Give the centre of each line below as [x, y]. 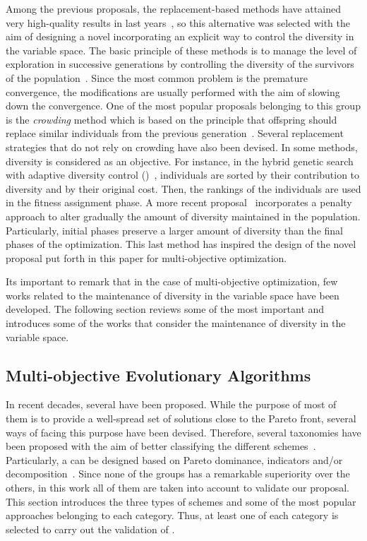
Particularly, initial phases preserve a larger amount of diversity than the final [174, 230]
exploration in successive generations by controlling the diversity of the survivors [180, 64]
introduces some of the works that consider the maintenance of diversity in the [176, 323]
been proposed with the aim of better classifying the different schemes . [161, 446]
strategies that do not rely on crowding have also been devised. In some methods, [182, 147]
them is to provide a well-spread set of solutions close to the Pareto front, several [181, 418]
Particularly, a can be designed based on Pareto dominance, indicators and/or [174, 459]
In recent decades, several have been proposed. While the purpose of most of [171, 404]
